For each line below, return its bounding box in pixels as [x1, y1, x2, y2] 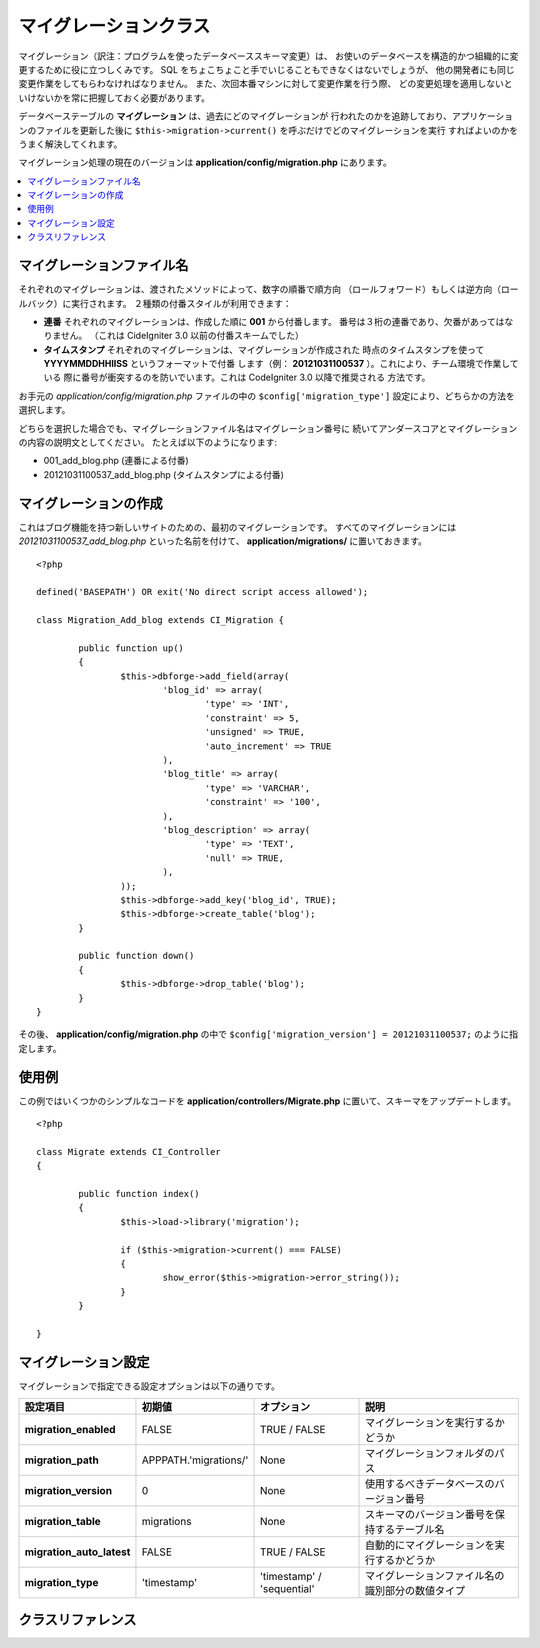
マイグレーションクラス [18, 15, 211, 37]
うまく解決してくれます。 [18, 138, 123, 150]
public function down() [78, 950, 195, 962]
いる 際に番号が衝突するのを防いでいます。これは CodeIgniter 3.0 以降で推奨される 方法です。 [43, 371, 431, 384]
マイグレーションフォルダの [365, 1446, 495, 1460]
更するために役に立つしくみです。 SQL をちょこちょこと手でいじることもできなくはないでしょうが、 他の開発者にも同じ [18, 63, 515, 75]
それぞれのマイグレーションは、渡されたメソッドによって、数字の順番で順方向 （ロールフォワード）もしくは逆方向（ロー [18, 283, 519, 295]
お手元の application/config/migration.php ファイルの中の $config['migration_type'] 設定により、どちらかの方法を [18, 390, 515, 402]
